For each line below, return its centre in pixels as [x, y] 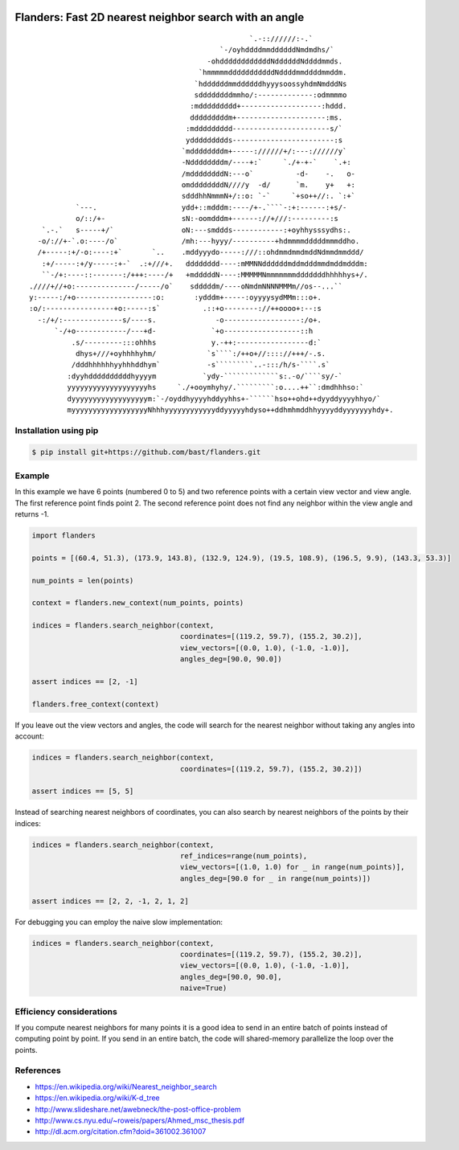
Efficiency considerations [66, 1011]
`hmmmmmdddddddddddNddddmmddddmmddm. [273, 73]
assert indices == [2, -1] [85, 682]
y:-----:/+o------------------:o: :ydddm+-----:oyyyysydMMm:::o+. [175, 297]
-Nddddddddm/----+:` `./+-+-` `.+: [266, 162]
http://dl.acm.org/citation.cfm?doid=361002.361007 [121, 1132]
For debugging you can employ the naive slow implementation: [119, 922]
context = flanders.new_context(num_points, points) [138, 603]
